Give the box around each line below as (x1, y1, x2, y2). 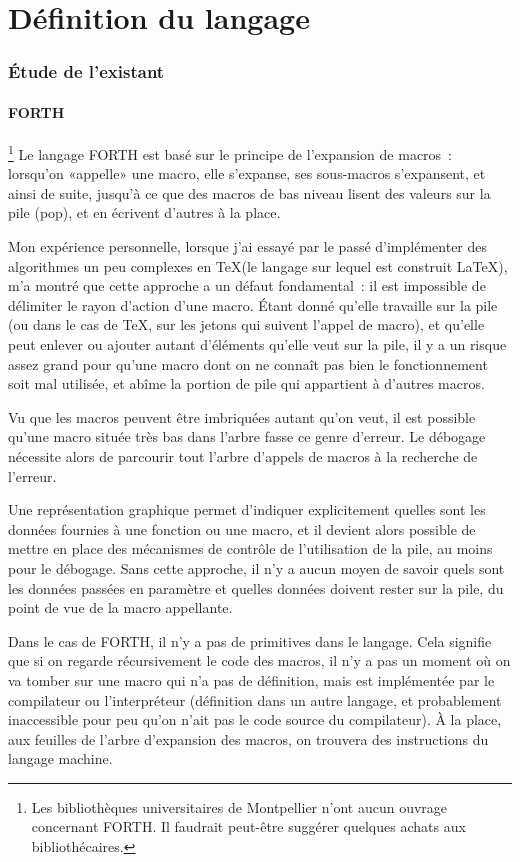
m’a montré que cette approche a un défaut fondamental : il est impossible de (8, 275, 486, 296)
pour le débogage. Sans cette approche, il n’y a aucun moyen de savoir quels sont (8, 557, 505, 578)
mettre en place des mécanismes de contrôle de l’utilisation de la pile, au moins (8, 538, 493, 559)
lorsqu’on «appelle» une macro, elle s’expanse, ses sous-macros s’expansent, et (8, 163, 486, 184)
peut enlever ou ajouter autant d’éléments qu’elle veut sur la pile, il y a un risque (8, 334, 507, 355)
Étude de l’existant (8, 59, 165, 84)
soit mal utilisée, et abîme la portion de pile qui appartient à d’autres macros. (8, 373, 485, 394)
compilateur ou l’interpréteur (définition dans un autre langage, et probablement (8, 689, 502, 710)
